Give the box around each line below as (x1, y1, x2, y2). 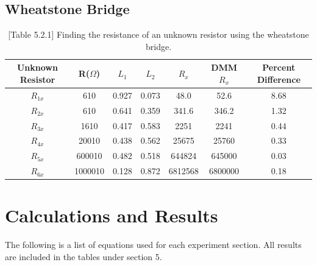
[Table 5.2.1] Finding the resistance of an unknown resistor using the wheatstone (8, 28, 309, 41)
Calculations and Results (5, 203, 218, 228)
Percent (262, 61, 296, 74)
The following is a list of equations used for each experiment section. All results (5, 238, 302, 251)
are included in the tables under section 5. (5, 250, 162, 263)
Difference (257, 72, 301, 85)
